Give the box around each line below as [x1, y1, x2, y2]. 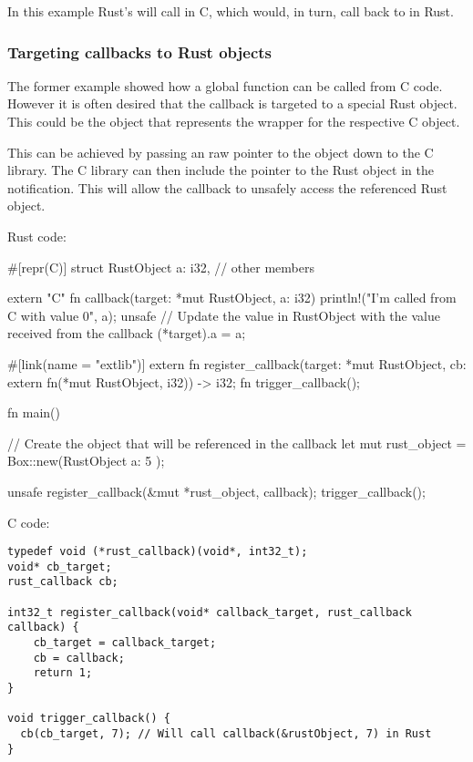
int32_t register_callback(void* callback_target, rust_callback [7, 605, 412, 619]
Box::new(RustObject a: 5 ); [7, 451, 165, 470]
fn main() [7, 403, 60, 422]
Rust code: [7, 226, 67, 245]
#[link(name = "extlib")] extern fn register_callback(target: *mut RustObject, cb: [7, 354, 467, 373]
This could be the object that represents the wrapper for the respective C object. [7, 112, 460, 130]
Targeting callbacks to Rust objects [7, 40, 272, 63]
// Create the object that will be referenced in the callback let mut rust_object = [7, 433, 467, 452]
